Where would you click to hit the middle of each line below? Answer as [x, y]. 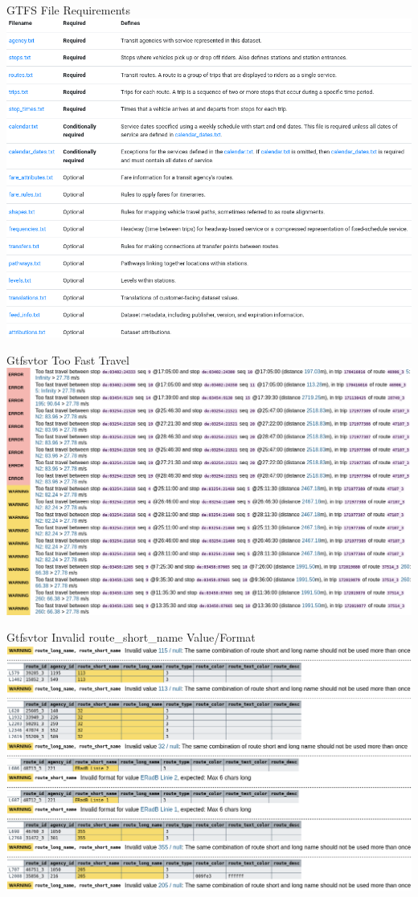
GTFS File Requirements [69, 10]
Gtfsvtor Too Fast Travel [68, 359]
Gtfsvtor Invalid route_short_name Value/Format [131, 637]
